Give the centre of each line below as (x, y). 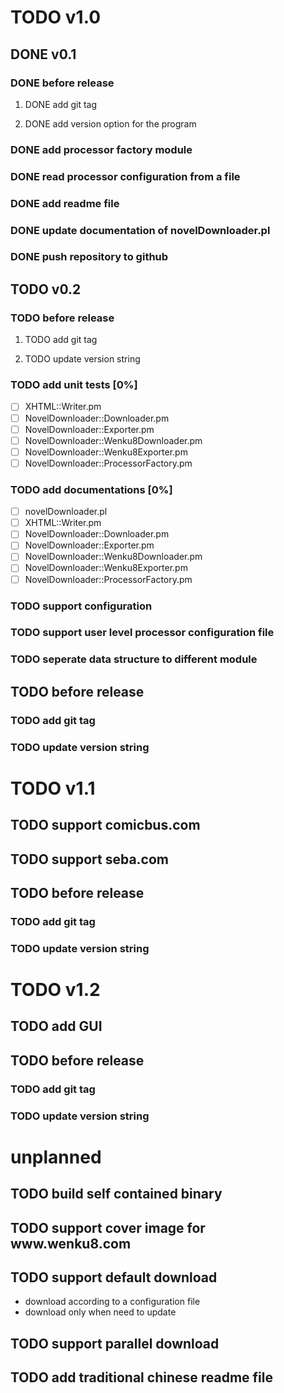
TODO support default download (114, 1277)
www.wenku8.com (71, 1243)
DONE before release (62, 83)
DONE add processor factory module (101, 149)
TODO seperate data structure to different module (134, 659)
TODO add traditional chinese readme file (141, 1377)
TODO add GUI (56, 1026)
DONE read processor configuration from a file (125, 176)
